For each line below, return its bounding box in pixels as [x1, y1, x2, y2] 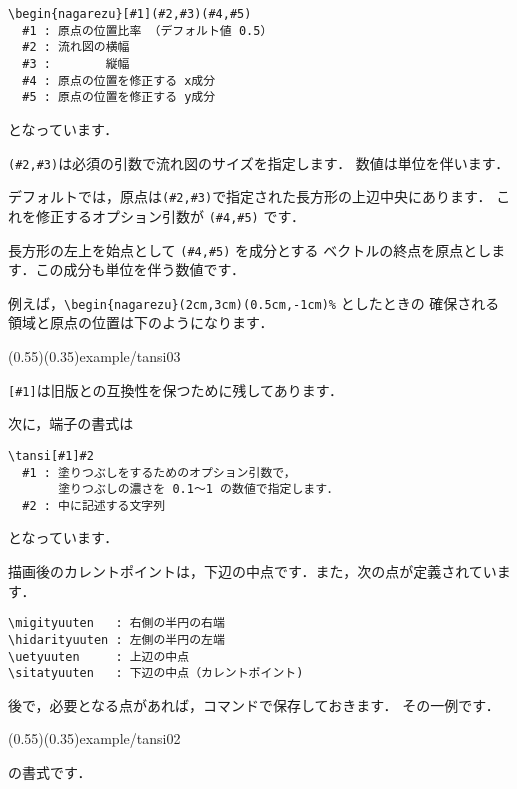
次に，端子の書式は [8, 413, 134, 434]
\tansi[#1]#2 [8, 448, 94, 463]
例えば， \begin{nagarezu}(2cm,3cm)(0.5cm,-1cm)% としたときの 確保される [8, 292, 500, 313]
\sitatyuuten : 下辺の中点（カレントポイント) [8, 666, 304, 681]
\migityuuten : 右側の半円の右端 [8, 616, 225, 631]
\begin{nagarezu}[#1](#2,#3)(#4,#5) [8, 7, 252, 21]
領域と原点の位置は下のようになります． [8, 312, 274, 333]
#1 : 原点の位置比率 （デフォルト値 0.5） [22, 23, 273, 38]
